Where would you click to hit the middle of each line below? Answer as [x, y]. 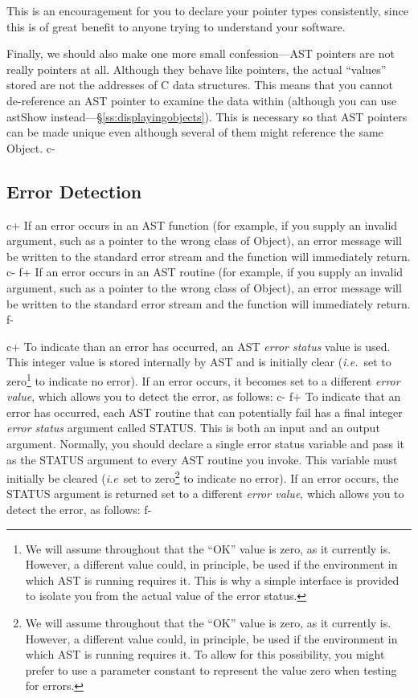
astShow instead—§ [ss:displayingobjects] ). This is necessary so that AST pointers [207, 116]
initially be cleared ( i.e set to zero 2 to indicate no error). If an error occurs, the [203, 477]
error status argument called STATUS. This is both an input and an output [193, 428]
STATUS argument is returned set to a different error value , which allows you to [205, 494]
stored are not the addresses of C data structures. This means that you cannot [200, 85]
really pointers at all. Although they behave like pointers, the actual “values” [197, 69]
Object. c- [31, 147]
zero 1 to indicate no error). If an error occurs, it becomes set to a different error [203, 379]
